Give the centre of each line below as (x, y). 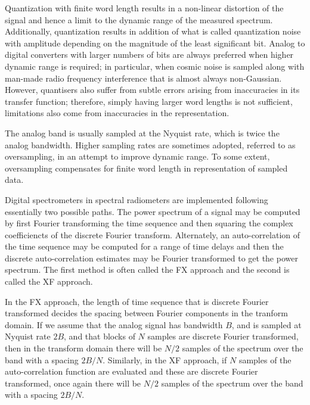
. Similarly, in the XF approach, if (165, 359)
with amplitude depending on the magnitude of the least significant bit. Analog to (155, 43)
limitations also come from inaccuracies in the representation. (117, 113)
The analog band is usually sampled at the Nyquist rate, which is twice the (142, 133)
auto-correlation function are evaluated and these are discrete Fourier (131, 371)
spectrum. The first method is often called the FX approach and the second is (147, 270)
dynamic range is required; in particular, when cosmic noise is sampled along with (155, 66)
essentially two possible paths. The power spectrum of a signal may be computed (153, 211)
